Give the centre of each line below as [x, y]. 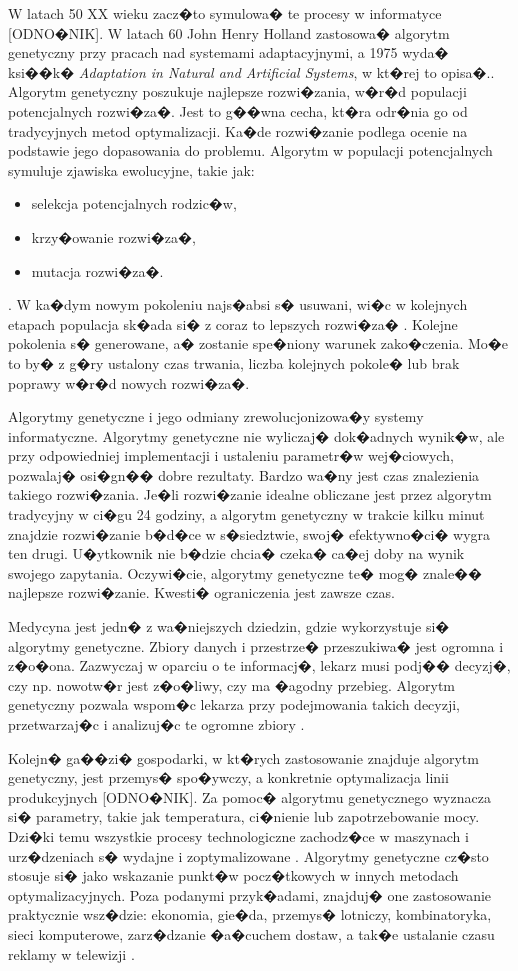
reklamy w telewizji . [71, 953]
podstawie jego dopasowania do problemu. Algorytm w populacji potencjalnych [250, 150]
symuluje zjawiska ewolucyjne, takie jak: [131, 169]
